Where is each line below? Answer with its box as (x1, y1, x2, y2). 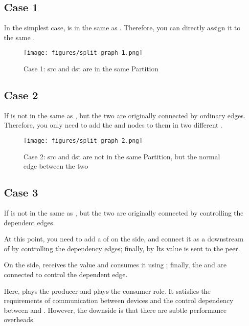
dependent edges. (4, 217, 55, 227)
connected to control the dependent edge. (4, 269, 128, 280)
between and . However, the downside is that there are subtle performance (4, 304, 226, 315)
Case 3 (4, 185, 38, 200)
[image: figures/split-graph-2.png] (23, 137, 143, 145)
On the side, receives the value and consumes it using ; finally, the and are (4, 260, 227, 270)
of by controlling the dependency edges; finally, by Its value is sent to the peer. (4, 243, 240, 253)
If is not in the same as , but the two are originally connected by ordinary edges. (4, 110, 246, 120)
